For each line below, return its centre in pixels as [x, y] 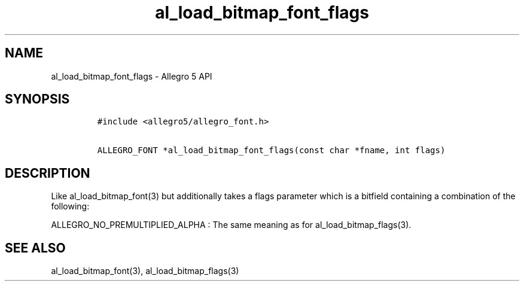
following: [70, 206]
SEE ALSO [35, 248]
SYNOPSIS [37, 99]
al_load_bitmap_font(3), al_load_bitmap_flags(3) [145, 271]
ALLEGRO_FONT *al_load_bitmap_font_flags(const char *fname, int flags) [271, 150]
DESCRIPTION [48, 173]
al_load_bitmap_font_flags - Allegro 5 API [132, 76]
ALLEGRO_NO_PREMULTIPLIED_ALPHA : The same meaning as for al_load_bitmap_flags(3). [231, 225]
